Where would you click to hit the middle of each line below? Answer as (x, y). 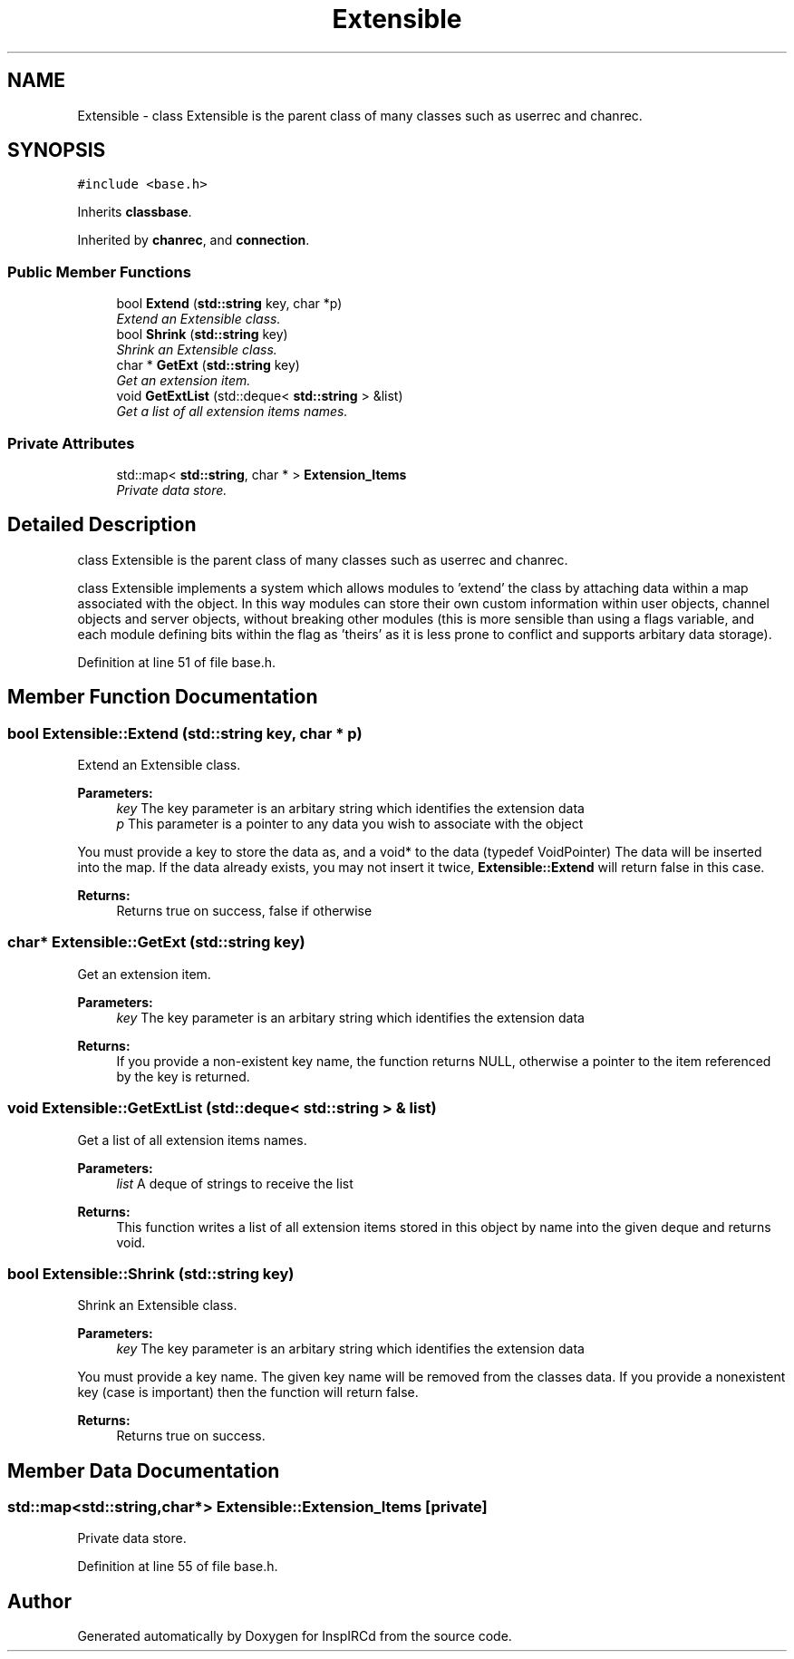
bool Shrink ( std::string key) (202, 335)
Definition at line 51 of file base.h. (176, 662)
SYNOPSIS (57, 150)
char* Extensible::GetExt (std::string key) (156, 942)
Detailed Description (102, 525)
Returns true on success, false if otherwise (244, 911)
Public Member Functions (99, 272)
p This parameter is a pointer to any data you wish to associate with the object (350, 824)
